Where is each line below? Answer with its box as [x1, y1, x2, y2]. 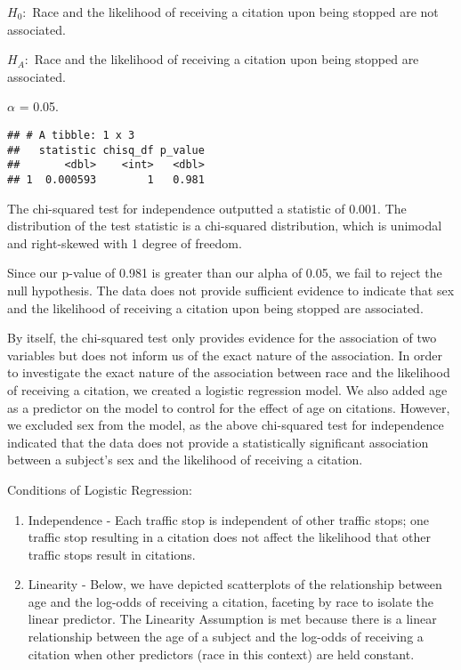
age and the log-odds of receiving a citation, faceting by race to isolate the [28, 592, 434, 610]
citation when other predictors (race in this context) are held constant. [28, 644, 415, 663]
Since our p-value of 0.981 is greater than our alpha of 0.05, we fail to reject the [7, 263, 442, 282]
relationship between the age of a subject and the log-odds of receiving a [28, 627, 424, 646]
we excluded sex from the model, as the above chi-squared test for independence [7, 416, 444, 434]
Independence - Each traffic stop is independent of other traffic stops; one [28, 510, 429, 529]
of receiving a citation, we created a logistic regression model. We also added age [7, 380, 448, 399]
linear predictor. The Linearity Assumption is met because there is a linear [28, 609, 437, 628]
